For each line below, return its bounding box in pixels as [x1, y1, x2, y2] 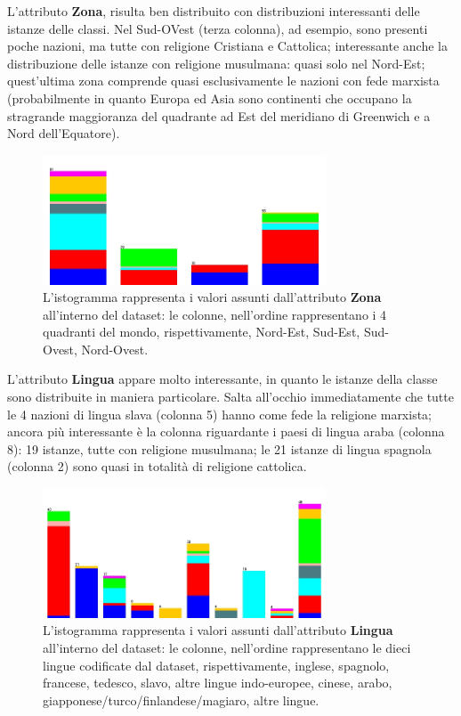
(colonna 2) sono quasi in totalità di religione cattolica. [7, 457, 307, 476]
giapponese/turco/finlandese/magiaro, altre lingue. [43, 690, 319, 709]
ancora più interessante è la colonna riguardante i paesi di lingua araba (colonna [7, 422, 445, 441]
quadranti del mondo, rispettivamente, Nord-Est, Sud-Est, [43, 322, 360, 341]
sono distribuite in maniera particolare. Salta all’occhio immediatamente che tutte [7, 387, 454, 406]
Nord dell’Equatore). [7, 124, 120, 142]
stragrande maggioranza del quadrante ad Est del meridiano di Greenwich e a [7, 106, 431, 125]
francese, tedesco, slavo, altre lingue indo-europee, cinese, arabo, [43, 673, 392, 692]
